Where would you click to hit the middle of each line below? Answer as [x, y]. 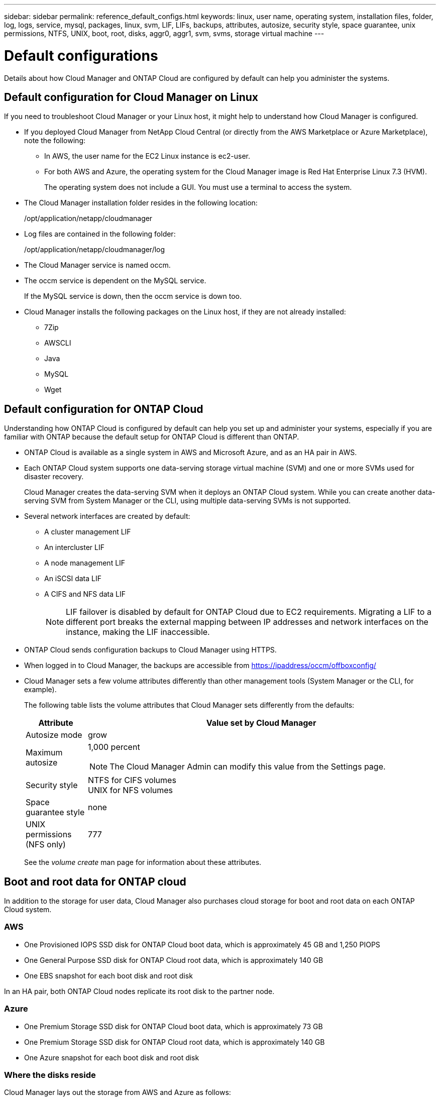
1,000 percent [114, 747]
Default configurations [81, 56]
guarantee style [55, 812]
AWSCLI [58, 343]
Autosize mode [54, 735]
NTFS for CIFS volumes [132, 780]
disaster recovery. [54, 477]
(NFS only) [46, 845]
